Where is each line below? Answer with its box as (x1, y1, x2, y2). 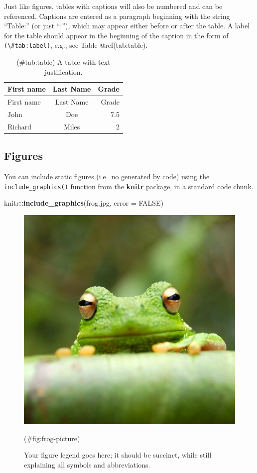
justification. (44, 66, 83, 77)
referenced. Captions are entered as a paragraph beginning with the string (4, 10, 230, 21)
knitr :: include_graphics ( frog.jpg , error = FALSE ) (4, 198, 164, 208)
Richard (7, 121, 32, 131)
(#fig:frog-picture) (24, 433, 80, 443)
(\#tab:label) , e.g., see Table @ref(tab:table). (4, 40, 148, 50)
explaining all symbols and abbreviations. (24, 459, 150, 470)
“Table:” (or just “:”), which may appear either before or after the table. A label (4, 20, 250, 31)
